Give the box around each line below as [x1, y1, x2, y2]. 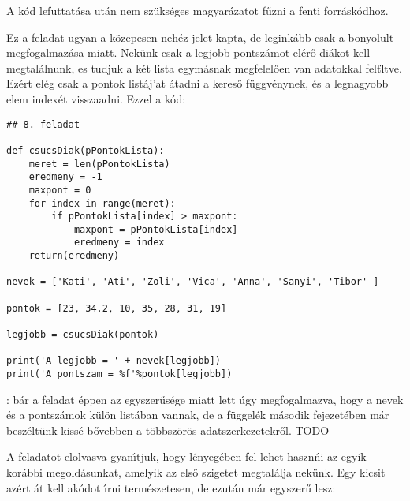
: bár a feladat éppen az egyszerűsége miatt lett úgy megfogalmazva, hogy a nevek [6, 391, 404, 407]
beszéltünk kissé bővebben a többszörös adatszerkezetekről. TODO [6, 421, 330, 438]
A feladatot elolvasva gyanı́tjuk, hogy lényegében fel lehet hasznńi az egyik [6, 448, 367, 465]
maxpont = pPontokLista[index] [73, 223, 238, 235]
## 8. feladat [6, 118, 80, 130]
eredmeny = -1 [28, 171, 102, 183]
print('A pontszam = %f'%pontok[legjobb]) [6, 368, 233, 380]
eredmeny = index [73, 237, 165, 249]
